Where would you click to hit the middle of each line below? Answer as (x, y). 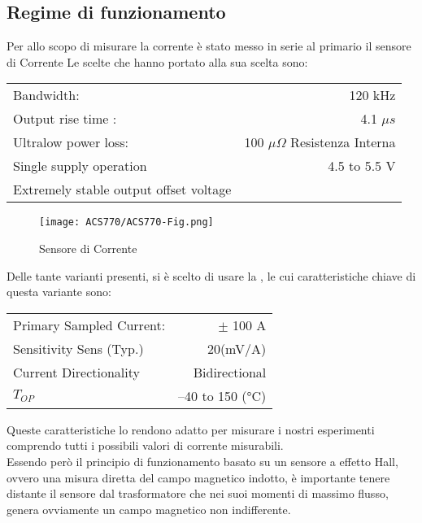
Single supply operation (80, 166)
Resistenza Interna (343, 142)
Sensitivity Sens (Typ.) (78, 348)
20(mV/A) (237, 348)
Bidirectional (230, 372)
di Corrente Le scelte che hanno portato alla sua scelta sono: (157, 61)
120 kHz (372, 95)
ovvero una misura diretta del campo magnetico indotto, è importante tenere (198, 477)
